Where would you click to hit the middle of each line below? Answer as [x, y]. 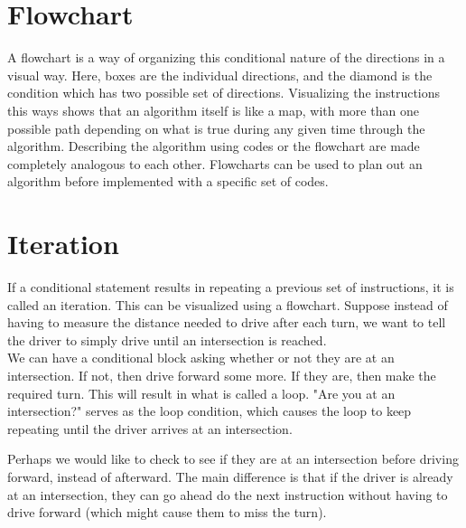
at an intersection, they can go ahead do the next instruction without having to [228, 494]
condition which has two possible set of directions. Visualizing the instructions [224, 93]
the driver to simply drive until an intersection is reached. [167, 339]
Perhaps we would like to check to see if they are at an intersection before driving [233, 459]
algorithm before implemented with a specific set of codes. [168, 181]
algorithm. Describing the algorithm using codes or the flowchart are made [214, 146]
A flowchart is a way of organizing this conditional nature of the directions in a [226, 57]
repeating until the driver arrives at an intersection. [150, 428]
